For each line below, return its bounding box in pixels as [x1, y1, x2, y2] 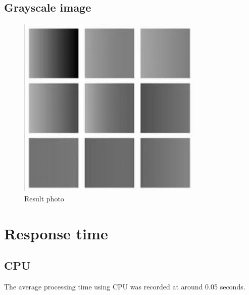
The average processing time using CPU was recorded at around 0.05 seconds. [4, 281, 245, 291]
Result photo [24, 193, 64, 203]
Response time [4, 223, 108, 243]
